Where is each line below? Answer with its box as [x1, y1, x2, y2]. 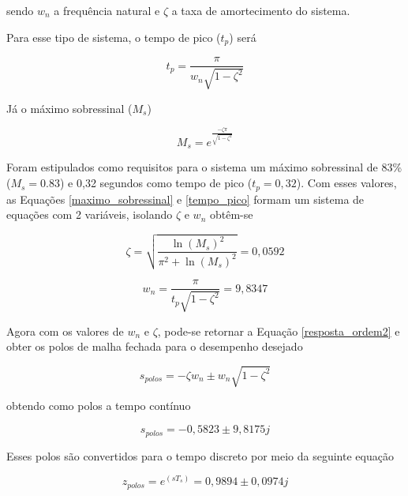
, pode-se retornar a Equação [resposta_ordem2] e [157, 322, 400, 339]
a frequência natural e [54, 2, 160, 18]
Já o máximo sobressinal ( [6, 100, 133, 116]
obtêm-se [209, 206, 253, 223]
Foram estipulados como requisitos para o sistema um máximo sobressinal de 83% [6, 159, 402, 175]
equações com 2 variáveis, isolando [6, 206, 173, 223]
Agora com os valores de [6, 322, 124, 339]
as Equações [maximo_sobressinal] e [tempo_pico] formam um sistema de [6, 190, 365, 207]
